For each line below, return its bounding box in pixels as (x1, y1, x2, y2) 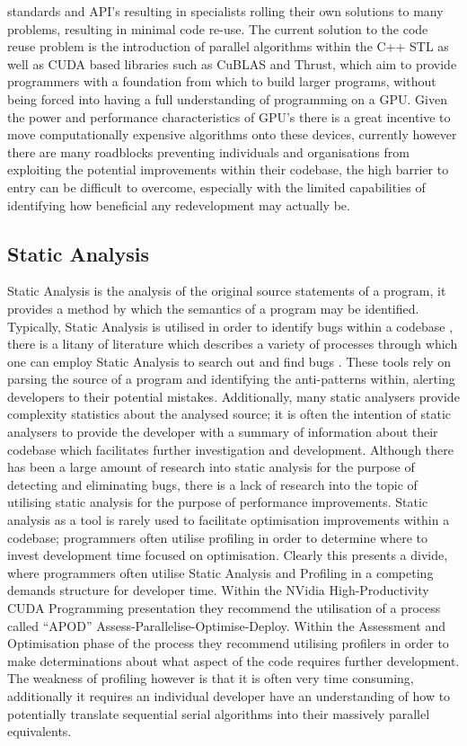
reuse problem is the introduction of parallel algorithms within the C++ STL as (7, 37, 449, 56)
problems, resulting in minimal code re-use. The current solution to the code (7, 19, 428, 38)
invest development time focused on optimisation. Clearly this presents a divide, (7, 546, 448, 564)
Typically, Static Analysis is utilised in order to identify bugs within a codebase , (7, 316, 454, 335)
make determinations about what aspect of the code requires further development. (7, 651, 460, 670)
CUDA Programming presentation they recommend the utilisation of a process (7, 599, 441, 617)
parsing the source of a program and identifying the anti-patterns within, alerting (7, 369, 455, 388)
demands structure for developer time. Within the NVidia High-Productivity (7, 581, 429, 599)
